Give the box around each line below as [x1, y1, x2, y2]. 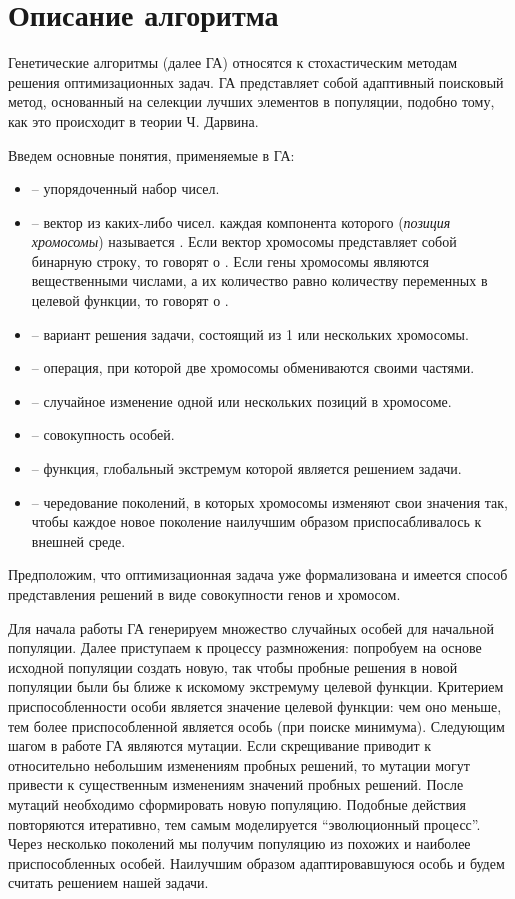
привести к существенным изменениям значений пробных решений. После [8, 774, 464, 795]
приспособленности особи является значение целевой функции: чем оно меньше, [8, 695, 502, 716]
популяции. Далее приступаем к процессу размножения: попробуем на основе [8, 637, 482, 658]
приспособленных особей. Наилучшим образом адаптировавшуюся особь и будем [8, 852, 505, 873]
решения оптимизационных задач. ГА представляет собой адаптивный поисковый [8, 71, 504, 92]
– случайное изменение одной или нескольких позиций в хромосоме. [31, 390, 452, 411]
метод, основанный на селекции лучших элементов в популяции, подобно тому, [8, 91, 495, 112]
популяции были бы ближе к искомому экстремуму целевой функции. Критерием [8, 676, 504, 697]
